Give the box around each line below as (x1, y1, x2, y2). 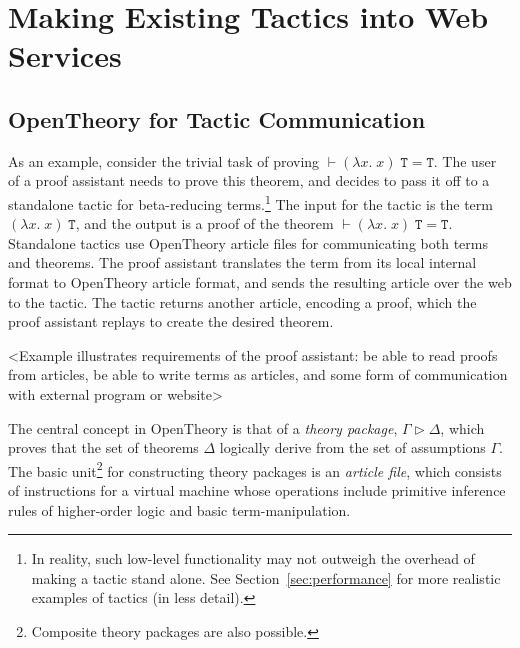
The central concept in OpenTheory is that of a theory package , (8, 417, 398, 438)
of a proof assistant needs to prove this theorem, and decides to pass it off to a (8, 170, 490, 191)
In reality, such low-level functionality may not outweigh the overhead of (31, 548, 475, 569)
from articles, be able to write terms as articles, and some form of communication (8, 364, 508, 385)
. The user (433, 150, 497, 171)
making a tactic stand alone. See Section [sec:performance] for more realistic (31, 567, 501, 588)
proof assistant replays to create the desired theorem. (8, 311, 334, 332)
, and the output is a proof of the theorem (75, 213, 334, 234)
